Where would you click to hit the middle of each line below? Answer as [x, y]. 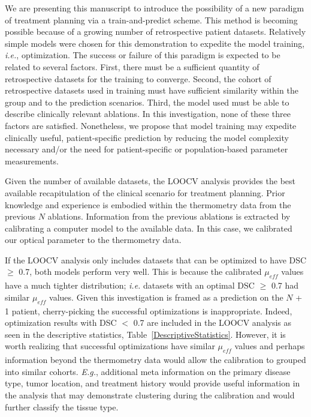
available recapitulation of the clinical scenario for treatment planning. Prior [145, 192]
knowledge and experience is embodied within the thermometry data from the [148, 204]
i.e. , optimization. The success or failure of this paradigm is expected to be [143, 55]
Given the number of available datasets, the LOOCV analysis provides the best [150, 181]
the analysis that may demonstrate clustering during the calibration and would [150, 395]
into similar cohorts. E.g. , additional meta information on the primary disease [148, 371]
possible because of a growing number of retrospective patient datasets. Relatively [155, 31]
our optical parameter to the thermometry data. [93, 240]
